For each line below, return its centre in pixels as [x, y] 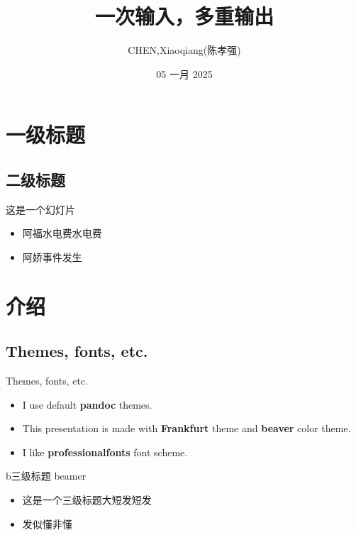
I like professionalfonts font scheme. [105, 452]
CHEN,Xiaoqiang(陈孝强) [184, 50]
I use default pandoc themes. [87, 404]
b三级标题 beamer [46, 476]
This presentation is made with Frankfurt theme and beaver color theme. [187, 428]
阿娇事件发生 [52, 257]
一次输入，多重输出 [184, 16]
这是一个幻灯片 [40, 209]
